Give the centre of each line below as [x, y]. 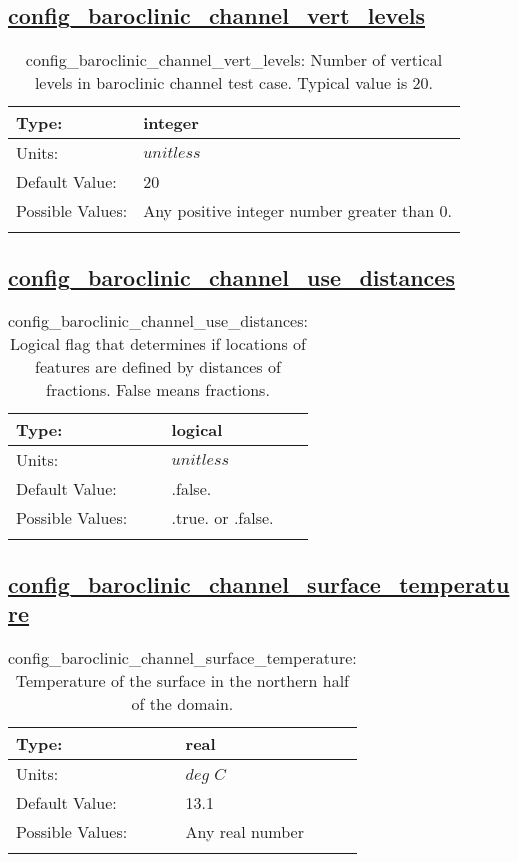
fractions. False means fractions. [158, 390]
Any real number [244, 831]
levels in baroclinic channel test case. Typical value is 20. [234, 83]
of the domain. [182, 703]
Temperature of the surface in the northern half [182, 680]
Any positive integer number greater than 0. [297, 211]
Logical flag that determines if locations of [157, 344]
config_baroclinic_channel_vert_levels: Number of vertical [234, 60]
